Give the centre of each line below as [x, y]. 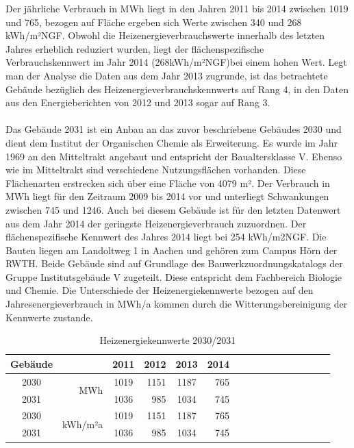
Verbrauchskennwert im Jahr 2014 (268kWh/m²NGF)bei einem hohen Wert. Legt [176, 62]
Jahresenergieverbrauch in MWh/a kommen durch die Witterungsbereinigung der [177, 304]
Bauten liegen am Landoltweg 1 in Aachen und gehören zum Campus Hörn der [172, 250]
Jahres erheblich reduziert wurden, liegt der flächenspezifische [135, 48]
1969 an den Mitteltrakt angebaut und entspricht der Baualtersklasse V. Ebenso [174, 156]
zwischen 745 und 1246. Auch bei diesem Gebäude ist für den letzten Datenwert [173, 209]
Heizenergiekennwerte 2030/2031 [168, 340]
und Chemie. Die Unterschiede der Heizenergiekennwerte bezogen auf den [160, 290]
